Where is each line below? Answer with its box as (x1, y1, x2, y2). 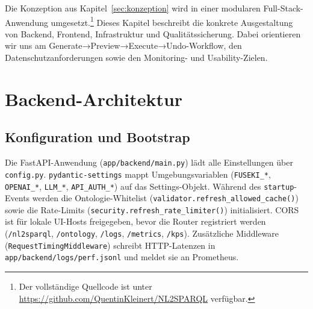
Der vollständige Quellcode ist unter (19, 280, 152, 293)
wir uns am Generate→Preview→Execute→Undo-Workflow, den (5, 39, 242, 52)
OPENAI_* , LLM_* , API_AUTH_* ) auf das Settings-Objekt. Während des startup (5, 179, 294, 192)
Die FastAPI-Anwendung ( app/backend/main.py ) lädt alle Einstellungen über (5, 156, 293, 169)
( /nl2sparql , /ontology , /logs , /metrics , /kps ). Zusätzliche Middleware (5, 227, 279, 240)
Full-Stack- (263, 2, 303, 14)
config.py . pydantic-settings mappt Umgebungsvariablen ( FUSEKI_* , (5, 167, 271, 180)
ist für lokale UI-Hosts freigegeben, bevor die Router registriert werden (5, 215, 266, 228)
